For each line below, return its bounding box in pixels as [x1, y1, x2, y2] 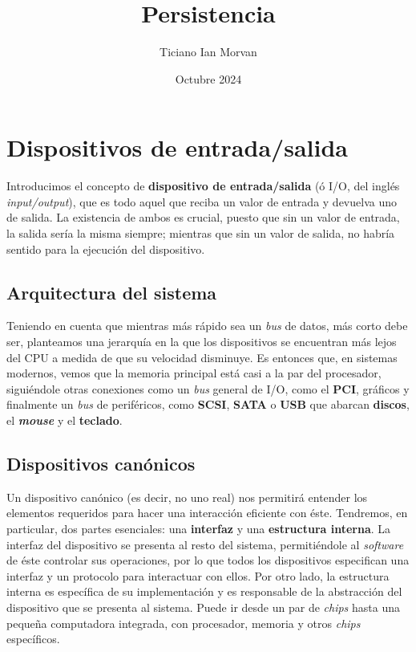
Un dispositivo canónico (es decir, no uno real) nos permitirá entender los [6, 488, 368, 505]
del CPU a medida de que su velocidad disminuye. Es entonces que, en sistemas [6, 348, 398, 365]
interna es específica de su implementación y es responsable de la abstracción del [6, 583, 402, 600]
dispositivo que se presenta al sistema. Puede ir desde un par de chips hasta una [6, 598, 400, 615]
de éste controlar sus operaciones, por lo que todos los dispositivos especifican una [6, 552, 410, 568]
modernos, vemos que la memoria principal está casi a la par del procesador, [6, 365, 382, 381]
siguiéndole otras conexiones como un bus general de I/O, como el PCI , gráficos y [6, 380, 410, 397]
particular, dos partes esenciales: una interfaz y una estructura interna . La [6, 520, 391, 536]
